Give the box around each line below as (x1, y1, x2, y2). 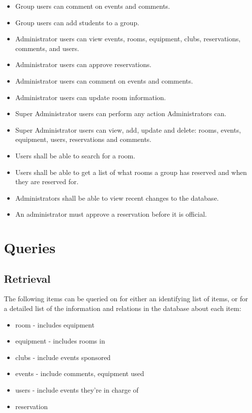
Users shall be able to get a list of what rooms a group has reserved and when (15, 167, 247, 177)
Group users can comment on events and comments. (15, 1, 170, 11)
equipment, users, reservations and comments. (15, 134, 152, 144)
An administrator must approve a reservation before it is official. (15, 209, 207, 219)
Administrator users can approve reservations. (15, 59, 152, 69)
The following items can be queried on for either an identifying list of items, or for (4, 293, 248, 304)
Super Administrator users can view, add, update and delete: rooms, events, (15, 124, 241, 135)
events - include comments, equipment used (15, 368, 144, 379)
